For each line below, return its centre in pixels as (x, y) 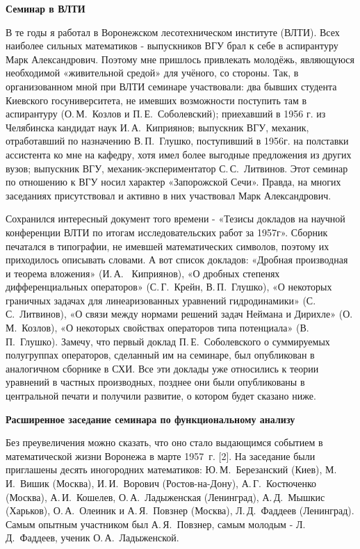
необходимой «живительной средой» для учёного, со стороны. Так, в (152, 73)
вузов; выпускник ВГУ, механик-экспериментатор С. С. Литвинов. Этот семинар (177, 168)
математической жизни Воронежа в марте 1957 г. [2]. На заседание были (161, 456)
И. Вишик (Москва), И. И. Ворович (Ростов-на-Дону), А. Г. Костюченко (161, 483)
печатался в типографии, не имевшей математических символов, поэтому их (167, 246)
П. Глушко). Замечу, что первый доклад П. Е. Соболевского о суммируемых (168, 341)
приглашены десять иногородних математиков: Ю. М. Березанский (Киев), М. (171, 469)
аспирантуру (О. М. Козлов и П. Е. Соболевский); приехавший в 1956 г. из (166, 114)
